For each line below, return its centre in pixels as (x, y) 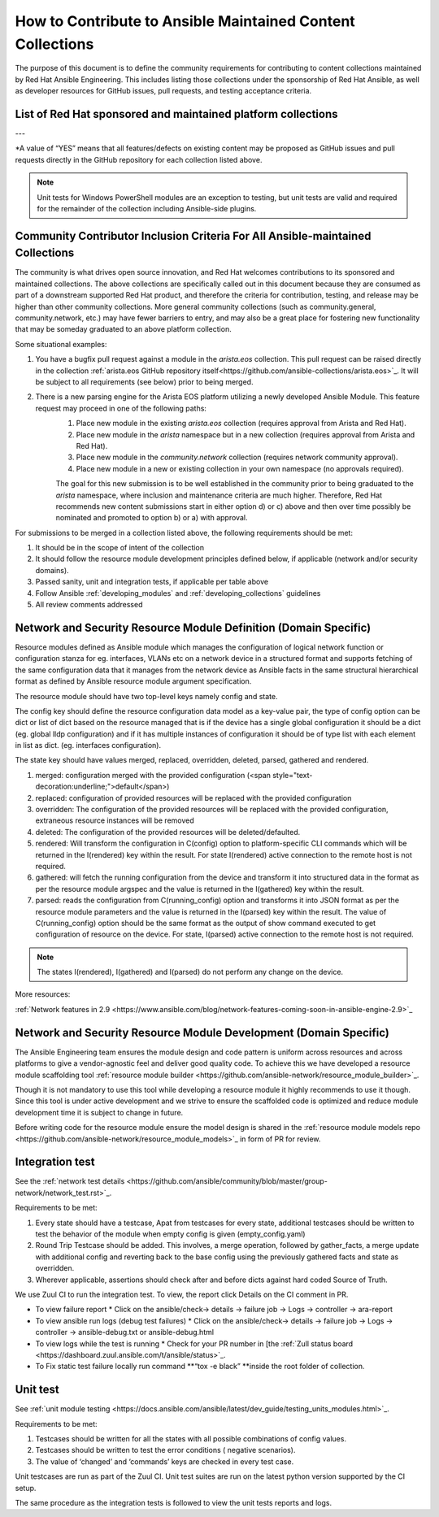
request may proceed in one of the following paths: (121, 408)
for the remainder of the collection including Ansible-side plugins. (147, 208)
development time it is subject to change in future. (99, 1112)
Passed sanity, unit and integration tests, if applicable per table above (152, 582)
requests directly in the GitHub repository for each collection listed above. (139, 159)
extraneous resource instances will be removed (115, 820)
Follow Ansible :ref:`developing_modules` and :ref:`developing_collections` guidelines (178, 593)
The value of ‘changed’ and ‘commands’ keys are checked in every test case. (165, 1461)
